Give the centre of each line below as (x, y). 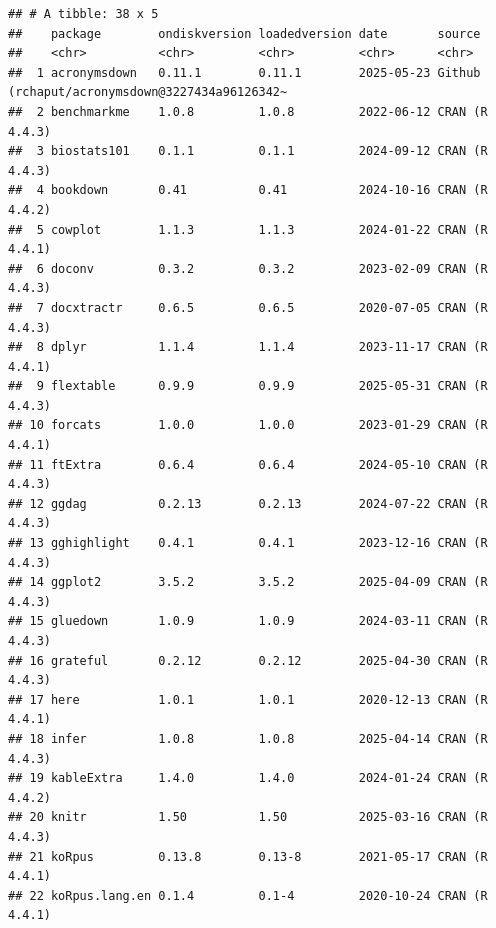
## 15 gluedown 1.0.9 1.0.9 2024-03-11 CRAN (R (248, 621)
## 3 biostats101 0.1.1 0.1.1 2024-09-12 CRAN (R (248, 151)
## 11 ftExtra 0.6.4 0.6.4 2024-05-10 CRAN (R (248, 464)
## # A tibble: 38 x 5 (83, 14)
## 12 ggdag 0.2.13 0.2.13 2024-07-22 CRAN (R (248, 503)
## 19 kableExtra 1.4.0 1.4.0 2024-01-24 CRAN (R (248, 778)
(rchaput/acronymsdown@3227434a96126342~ (148, 92)
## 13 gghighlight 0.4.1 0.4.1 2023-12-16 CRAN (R (248, 543)
